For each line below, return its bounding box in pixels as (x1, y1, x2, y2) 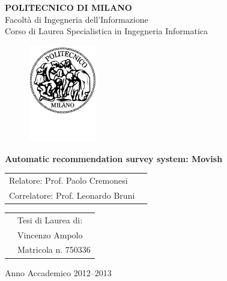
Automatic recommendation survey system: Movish (5, 152, 223, 165)
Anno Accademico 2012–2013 (5, 266, 112, 279)
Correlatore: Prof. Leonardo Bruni (9, 189, 135, 201)
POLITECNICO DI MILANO (5, 1, 132, 13)
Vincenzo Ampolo (17, 228, 83, 241)
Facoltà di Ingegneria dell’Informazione (5, 13, 148, 25)
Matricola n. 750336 (17, 243, 91, 256)
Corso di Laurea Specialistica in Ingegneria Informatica (5, 25, 208, 37)
